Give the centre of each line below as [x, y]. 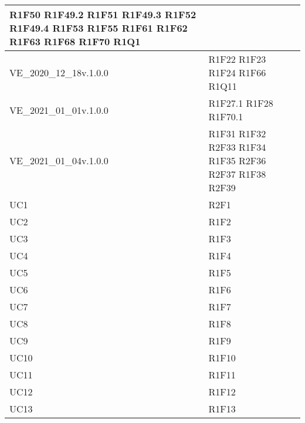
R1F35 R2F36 [237, 160]
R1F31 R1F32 [237, 133]
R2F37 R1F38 [237, 174]
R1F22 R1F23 [237, 59]
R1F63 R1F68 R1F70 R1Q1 [75, 41]
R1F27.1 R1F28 [241, 103]
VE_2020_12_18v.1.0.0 [59, 72]
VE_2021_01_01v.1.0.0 [59, 110]
